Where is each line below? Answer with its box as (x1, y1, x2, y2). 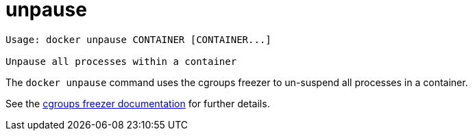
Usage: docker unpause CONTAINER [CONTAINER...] (5, 33, 271, 45)
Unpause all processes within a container (5, 55, 237, 67)
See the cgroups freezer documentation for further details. (5, 97, 270, 109)
